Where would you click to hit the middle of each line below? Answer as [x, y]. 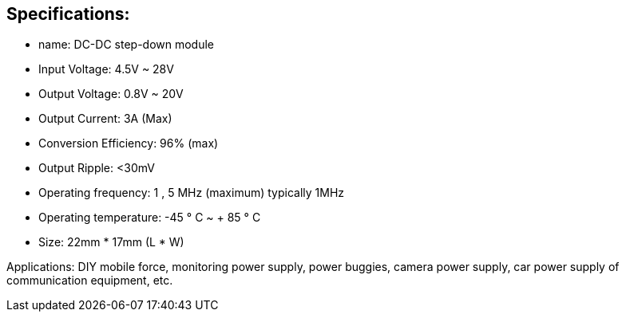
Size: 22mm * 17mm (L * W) [111, 242]
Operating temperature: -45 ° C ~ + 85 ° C [150, 218]
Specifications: [68, 14]
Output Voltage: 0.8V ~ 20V [111, 94]
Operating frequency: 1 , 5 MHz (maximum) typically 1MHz [192, 193]
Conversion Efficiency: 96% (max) [129, 143]
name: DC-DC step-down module [127, 45]
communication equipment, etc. [90, 281]
